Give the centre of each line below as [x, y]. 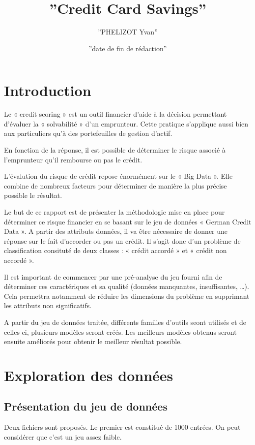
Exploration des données [89, 375]
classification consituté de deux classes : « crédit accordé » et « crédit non [115, 250]
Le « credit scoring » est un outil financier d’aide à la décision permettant [115, 114]
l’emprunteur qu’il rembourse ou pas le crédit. [73, 159]
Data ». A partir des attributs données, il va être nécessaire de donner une [116, 231]
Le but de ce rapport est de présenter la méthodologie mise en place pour [114, 212]
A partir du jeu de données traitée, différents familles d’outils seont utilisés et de [125, 322]
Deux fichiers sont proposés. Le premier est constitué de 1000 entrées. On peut [122, 427]
